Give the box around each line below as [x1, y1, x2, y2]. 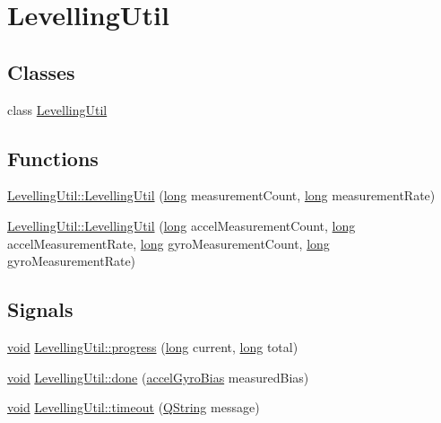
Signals [7, 295, 73, 323]
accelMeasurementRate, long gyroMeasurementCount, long [7, 234, 330, 252]
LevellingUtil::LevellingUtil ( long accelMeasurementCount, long [7, 216, 356, 234]
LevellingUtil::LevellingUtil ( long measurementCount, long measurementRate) [7, 186, 436, 205]
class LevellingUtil [7, 100, 108, 119]
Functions [7, 144, 99, 172]
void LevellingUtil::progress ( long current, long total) [7, 337, 298, 356]
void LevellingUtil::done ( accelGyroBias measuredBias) [7, 367, 309, 386]
